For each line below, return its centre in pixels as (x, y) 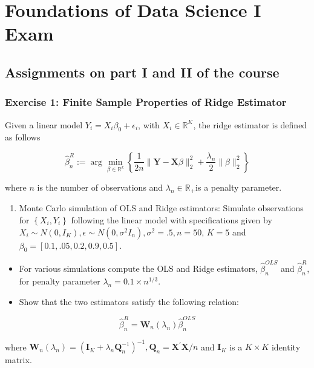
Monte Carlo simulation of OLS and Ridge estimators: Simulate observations (161, 208)
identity (286, 347)
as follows (23, 137)
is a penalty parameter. (239, 187)
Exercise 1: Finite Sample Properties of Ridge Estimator (146, 102)
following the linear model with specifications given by (172, 220)
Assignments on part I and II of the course (142, 72)
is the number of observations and (100, 187)
